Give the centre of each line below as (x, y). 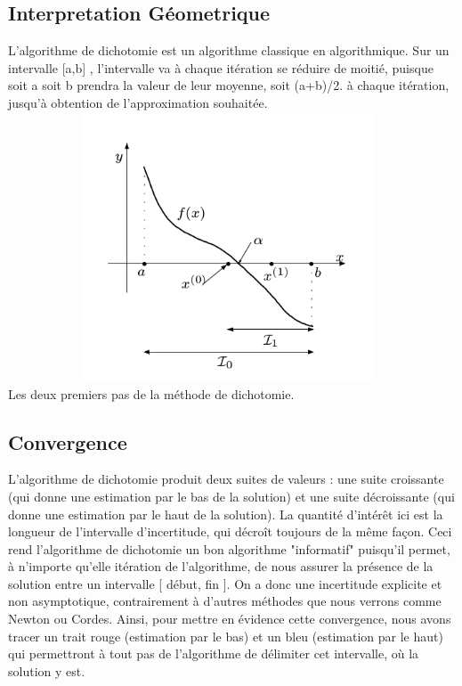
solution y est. (47, 670)
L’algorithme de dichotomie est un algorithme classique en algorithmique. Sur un (229, 50)
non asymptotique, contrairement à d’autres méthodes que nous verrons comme (225, 601)
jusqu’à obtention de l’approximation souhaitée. (138, 102)
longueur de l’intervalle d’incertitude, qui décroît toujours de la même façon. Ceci (230, 531)
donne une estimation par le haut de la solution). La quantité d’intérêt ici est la (226, 514)
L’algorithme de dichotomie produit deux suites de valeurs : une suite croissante (226, 479)
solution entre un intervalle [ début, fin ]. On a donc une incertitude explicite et (225, 583)
